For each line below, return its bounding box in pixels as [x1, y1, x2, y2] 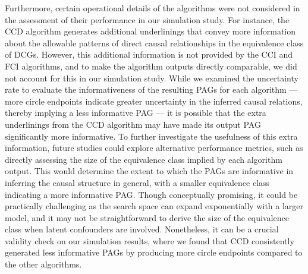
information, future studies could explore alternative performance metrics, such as [5, 141, 303, 154]
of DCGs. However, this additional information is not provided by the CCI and [5, 48, 293, 61]
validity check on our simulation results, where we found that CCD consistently [5, 234, 294, 247]
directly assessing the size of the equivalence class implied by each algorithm [5, 153, 282, 165]
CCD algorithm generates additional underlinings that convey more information [5, 25, 296, 37]
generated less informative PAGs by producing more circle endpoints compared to [5, 246, 303, 259]
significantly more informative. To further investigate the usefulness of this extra [5, 130, 298, 142]
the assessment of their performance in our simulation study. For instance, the [5, 13, 290, 26]
